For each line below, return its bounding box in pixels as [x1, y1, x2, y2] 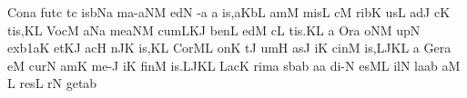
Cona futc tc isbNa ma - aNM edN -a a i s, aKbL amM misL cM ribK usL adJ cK [7, 3, 451, 21]
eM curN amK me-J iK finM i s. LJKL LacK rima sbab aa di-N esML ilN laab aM [7, 55, 461, 74]
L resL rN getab [7, 73, 97, 93]
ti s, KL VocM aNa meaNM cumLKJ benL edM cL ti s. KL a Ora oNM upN [7, 20, 421, 39]
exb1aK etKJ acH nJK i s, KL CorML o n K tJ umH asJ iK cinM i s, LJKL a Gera [7, 38, 452, 57]
